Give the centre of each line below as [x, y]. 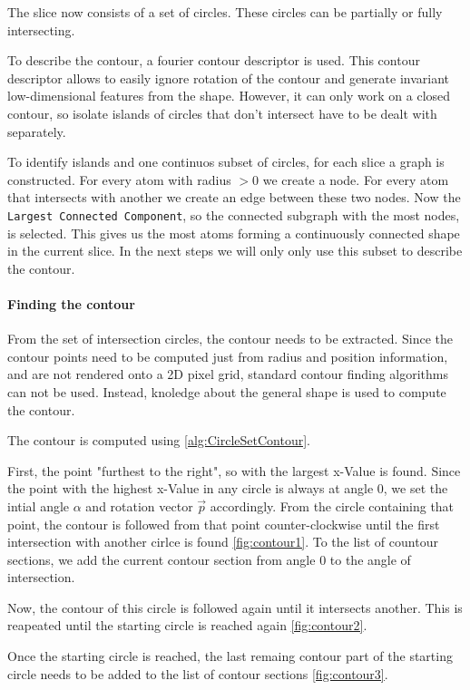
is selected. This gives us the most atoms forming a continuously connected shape [234, 233]
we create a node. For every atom [356, 179]
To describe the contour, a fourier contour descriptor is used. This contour [214, 60]
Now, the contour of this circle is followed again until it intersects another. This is [235, 607]
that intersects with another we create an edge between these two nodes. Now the [234, 197]
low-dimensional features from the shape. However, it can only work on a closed [229, 96]
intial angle [39, 505]
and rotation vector [139, 505]
